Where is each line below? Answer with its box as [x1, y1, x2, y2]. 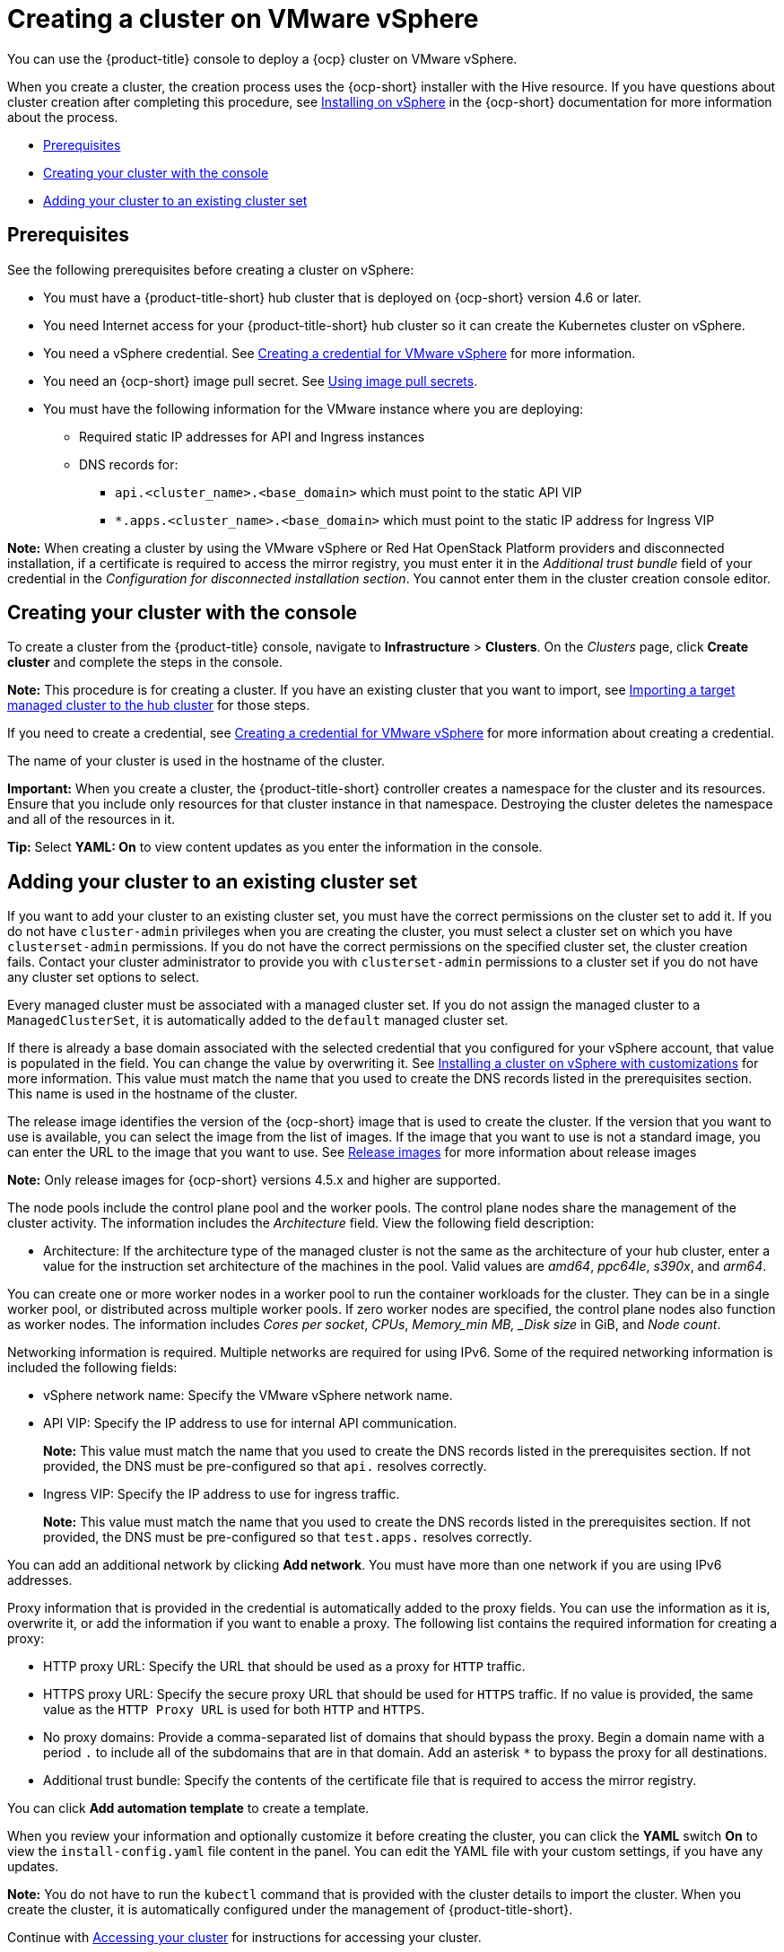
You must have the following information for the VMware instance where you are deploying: [43, 400, 584, 416]
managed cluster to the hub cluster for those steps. [7, 697, 310, 713]
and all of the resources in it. [7, 811, 176, 827]
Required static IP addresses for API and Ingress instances [79, 428, 425, 444]
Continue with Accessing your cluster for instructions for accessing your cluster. [7, 1930, 482, 1946]
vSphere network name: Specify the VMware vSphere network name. [43, 1387, 453, 1404]
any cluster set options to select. [7, 969, 200, 985]
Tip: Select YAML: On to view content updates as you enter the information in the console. [7, 839, 543, 855]
